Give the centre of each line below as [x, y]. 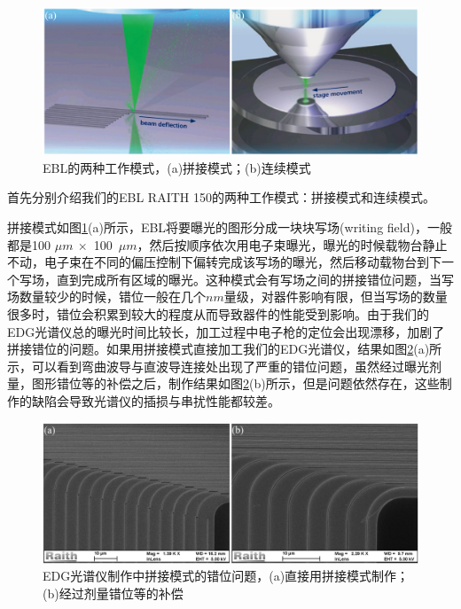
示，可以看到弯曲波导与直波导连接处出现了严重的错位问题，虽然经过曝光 [218, 366]
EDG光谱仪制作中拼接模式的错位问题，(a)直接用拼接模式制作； [226, 576]
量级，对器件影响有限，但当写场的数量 [336, 297]
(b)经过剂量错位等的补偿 [113, 593]
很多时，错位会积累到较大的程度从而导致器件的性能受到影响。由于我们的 [218, 314]
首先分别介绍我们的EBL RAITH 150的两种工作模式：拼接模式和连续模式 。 [221, 197]
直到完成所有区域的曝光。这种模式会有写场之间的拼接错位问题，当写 [255, 279]
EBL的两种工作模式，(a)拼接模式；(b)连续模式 [177, 167]
